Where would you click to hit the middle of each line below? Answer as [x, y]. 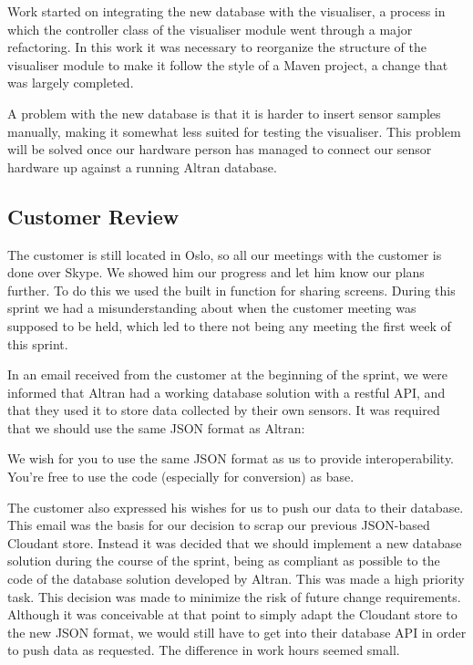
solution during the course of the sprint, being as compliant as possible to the [224, 561]
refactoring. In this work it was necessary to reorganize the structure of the [217, 47]
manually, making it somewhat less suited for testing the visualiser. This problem [234, 131]
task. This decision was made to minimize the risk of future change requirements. [234, 596]
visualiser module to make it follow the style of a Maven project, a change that [228, 64]
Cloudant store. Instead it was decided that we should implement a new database [235, 542]
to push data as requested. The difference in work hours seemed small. [204, 650]
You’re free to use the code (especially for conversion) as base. [181, 477]
